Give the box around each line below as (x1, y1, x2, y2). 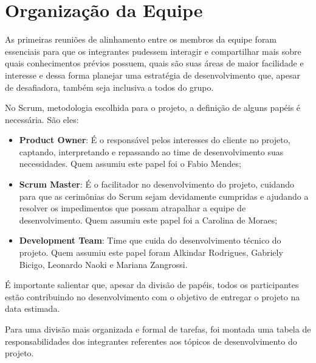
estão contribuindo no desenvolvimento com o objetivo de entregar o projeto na (5, 290, 300, 303)
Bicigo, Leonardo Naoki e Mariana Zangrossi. (19, 258, 188, 270)
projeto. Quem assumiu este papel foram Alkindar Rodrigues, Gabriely (19, 246, 283, 259)
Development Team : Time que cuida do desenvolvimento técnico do (19, 234, 281, 247)
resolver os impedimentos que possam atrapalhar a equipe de (19, 202, 246, 214)
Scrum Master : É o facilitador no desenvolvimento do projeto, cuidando (19, 178, 294, 191)
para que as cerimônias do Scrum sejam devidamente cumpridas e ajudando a (19, 189, 309, 202)
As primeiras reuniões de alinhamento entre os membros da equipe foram (5, 33, 277, 46)
